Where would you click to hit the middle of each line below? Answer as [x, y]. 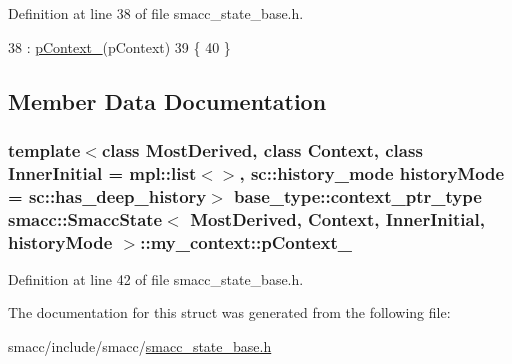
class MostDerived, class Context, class [262, 149]
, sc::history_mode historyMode [372, 172]
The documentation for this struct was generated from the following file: [229, 312]
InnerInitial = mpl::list [102, 172]
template [44, 149]
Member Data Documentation [167, 100]
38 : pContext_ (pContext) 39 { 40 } [119, 46]
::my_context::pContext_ [246, 241]
